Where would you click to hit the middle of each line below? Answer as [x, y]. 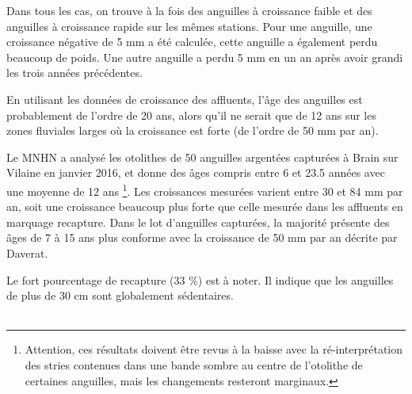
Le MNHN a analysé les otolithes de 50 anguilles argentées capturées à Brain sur [202, 157]
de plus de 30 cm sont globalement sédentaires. [120, 295]
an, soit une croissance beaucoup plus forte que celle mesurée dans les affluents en [205, 207]
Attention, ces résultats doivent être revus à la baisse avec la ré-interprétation [214, 349]
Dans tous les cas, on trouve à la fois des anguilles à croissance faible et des [189, 10]
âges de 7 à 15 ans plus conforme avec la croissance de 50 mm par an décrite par [202, 237]
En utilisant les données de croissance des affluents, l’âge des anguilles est [185, 99]
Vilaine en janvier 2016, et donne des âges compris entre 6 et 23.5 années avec [196, 172]
